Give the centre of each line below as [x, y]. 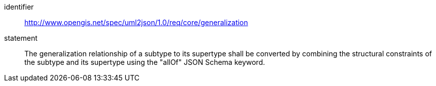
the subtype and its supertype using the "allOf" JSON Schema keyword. [145, 62]
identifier [19, 7]
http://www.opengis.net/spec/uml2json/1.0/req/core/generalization [136, 22]
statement [21, 38]
